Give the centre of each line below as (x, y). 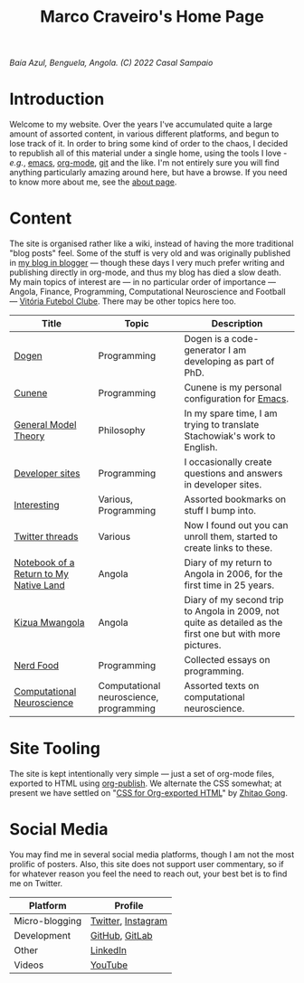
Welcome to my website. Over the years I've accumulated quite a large (141, 125)
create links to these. (228, 548)
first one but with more (232, 634)
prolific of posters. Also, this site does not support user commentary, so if (147, 864)
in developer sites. (223, 485)
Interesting (37, 506)
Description (237, 324)
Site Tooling (55, 749)
